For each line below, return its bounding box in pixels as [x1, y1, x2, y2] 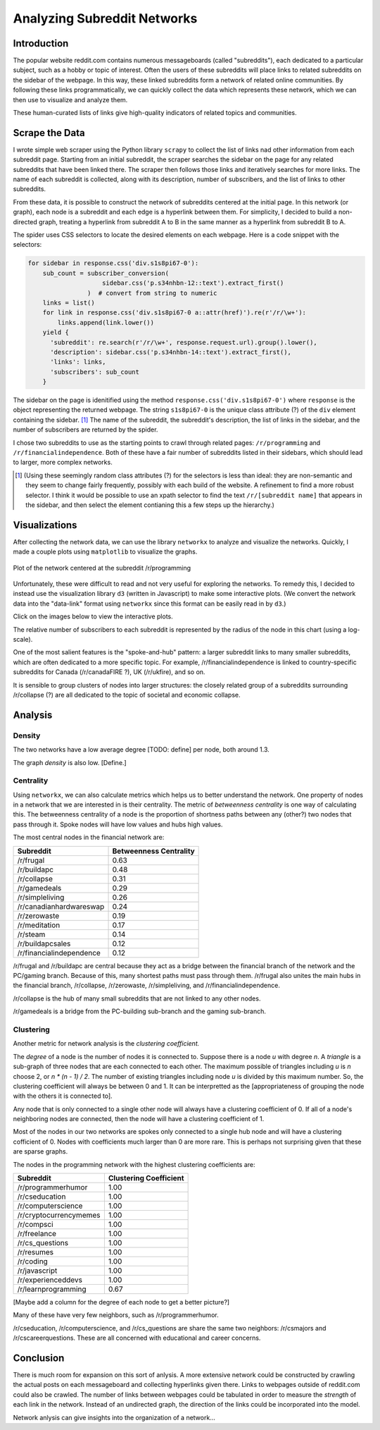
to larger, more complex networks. [13, 458, 113, 467]
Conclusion [13, 1352, 65, 1364]
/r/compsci [17, 1220, 53, 1230]
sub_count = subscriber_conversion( [42, 269, 169, 277]
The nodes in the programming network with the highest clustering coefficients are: [13, 1160, 255, 1168]
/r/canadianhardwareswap [17, 901, 105, 911]
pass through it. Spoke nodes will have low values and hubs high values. [13, 820, 223, 829]
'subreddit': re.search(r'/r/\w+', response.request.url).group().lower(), [50, 338, 318, 346]
